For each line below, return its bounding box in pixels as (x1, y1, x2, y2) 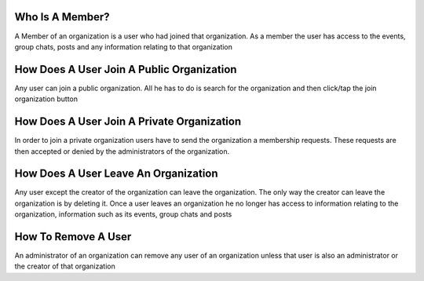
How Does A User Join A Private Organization (14, 115, 242, 129)
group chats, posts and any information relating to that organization (14, 42, 233, 51)
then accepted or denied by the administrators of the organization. (14, 146, 230, 156)
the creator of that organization (14, 261, 115, 271)
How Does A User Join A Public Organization (14, 63, 237, 76)
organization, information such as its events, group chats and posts (14, 210, 232, 219)
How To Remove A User (14, 230, 132, 243)
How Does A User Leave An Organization (14, 167, 219, 181)
